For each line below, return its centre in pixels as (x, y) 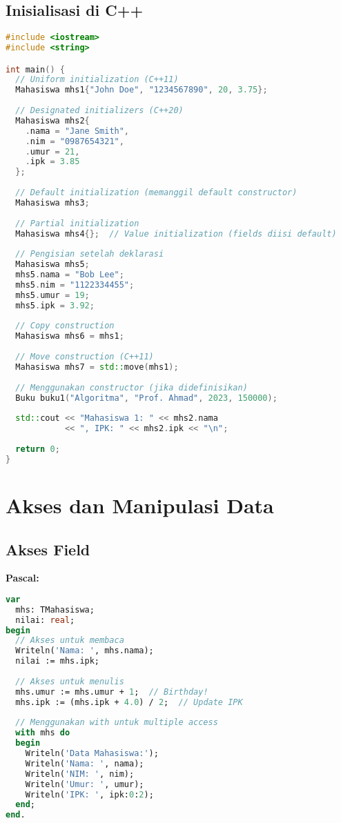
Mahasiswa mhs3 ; (52, 202)
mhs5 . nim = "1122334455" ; (75, 285)
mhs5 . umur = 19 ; (52, 295)
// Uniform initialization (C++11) (97, 80)
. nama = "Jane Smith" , (77, 131)
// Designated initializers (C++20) (99, 111)
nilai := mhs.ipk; (58, 661)
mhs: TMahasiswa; (55, 609)
